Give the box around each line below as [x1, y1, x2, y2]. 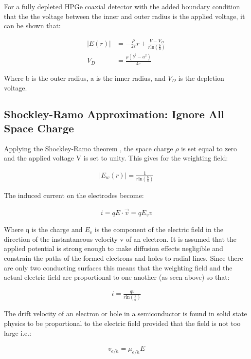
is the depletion [178, 73, 224, 83]
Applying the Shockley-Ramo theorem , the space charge [4, 143, 173, 153]
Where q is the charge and [4, 224, 83, 234]
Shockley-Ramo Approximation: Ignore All [4, 106, 224, 121]
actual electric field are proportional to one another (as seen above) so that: [4, 272, 230, 282]
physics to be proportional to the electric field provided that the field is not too [4, 318, 241, 328]
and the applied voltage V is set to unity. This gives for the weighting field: [4, 153, 228, 163]
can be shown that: [4, 20, 61, 31]
